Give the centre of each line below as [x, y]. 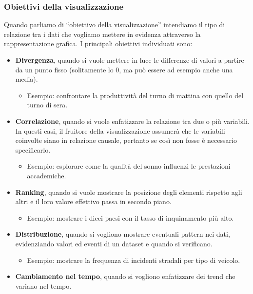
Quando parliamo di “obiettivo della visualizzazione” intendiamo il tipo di [115, 25]
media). [27, 79]
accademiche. [47, 175]
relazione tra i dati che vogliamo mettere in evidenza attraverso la [102, 34]
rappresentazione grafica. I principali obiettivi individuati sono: [98, 43]
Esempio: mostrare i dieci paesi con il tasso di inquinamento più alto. [130, 217]
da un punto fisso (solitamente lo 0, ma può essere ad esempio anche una [124, 69]
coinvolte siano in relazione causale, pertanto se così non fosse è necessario [126, 140]
